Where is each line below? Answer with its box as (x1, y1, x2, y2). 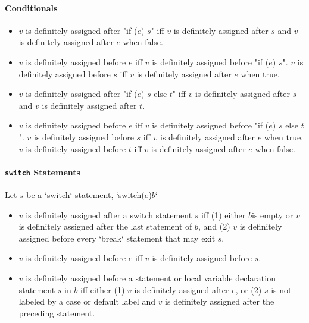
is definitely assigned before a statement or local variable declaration (26, 271, 276, 284)
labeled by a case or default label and (18, 295, 155, 308)
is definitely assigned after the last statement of (18, 220, 192, 233)
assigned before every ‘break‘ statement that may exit (18, 231, 216, 244)
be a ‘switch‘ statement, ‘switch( (26, 189, 145, 200)
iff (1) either (201, 208, 246, 221)
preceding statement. (18, 306, 95, 319)
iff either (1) (80, 283, 125, 296)
